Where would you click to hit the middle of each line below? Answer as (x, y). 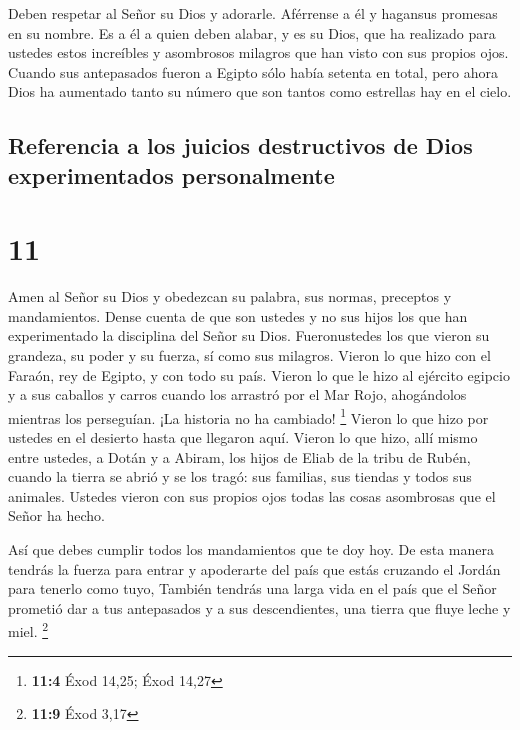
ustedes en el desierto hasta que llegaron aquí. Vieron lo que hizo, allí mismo (243, 437)
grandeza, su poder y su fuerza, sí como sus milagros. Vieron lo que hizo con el (249, 355)
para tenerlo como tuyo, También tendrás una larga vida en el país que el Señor (252, 588)
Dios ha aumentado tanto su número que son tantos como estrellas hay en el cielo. (260, 91)
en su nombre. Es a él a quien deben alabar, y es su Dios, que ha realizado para (252, 32)
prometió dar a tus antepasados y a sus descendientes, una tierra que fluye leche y (259, 607)
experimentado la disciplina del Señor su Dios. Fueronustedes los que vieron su (249, 335)
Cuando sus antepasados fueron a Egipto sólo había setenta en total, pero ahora (253, 71)
